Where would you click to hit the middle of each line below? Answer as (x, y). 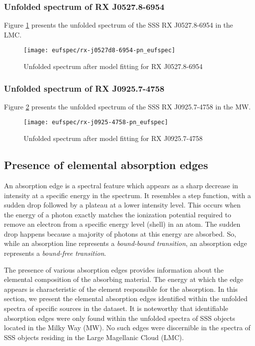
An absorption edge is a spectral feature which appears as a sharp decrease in (121, 185)
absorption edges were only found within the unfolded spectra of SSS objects (120, 318)
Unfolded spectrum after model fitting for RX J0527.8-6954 (113, 66)
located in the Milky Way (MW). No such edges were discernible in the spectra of (127, 328)
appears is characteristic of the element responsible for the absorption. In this (121, 289)
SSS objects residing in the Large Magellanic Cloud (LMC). (94, 337)
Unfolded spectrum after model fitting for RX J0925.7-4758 (113, 138)
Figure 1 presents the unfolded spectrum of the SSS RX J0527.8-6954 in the (119, 25)
